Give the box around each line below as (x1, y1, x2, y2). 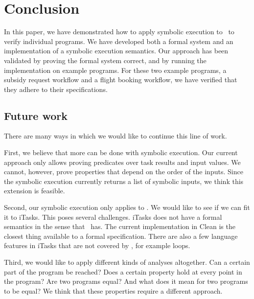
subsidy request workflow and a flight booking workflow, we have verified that (4, 74, 237, 85)
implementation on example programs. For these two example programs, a (4, 65, 227, 75)
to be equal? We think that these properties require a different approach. (4, 285, 223, 296)
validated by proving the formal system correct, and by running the (4, 55, 207, 65)
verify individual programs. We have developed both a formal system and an (4, 36, 233, 46)
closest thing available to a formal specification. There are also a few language (4, 230, 238, 241)
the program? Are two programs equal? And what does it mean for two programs (4, 276, 248, 286)
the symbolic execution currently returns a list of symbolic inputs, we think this (4, 176, 244, 186)
